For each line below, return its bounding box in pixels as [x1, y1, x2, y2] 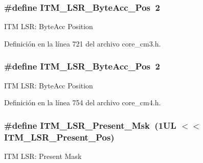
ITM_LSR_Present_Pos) [4, 130, 115, 143]
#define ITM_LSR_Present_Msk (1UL [4, 119, 176, 131]
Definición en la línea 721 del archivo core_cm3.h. [4, 38, 161, 49]
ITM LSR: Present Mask [4, 150, 82, 161]
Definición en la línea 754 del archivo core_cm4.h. [4, 97, 161, 108]
